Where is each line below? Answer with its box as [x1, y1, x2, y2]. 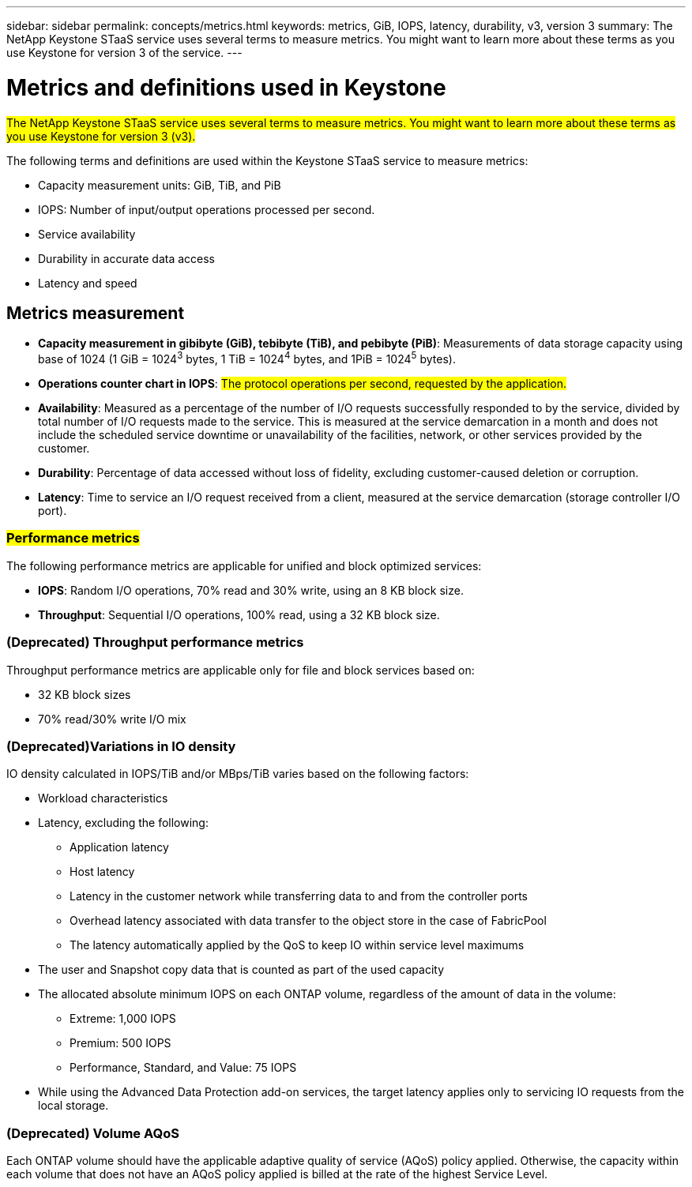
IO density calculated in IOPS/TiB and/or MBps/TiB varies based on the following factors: [6, 767, 469, 781]
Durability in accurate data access [38, 251, 216, 265]
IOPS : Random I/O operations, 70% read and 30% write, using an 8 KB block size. [38, 583, 464, 597]
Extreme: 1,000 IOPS [70, 1012, 176, 1026]
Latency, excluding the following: [38, 816, 209, 830]
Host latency [70, 865, 135, 879]
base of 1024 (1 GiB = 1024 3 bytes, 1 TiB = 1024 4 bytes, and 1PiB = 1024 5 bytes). [38, 350, 456, 366]
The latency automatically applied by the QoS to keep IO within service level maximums [70, 938, 525, 952]
